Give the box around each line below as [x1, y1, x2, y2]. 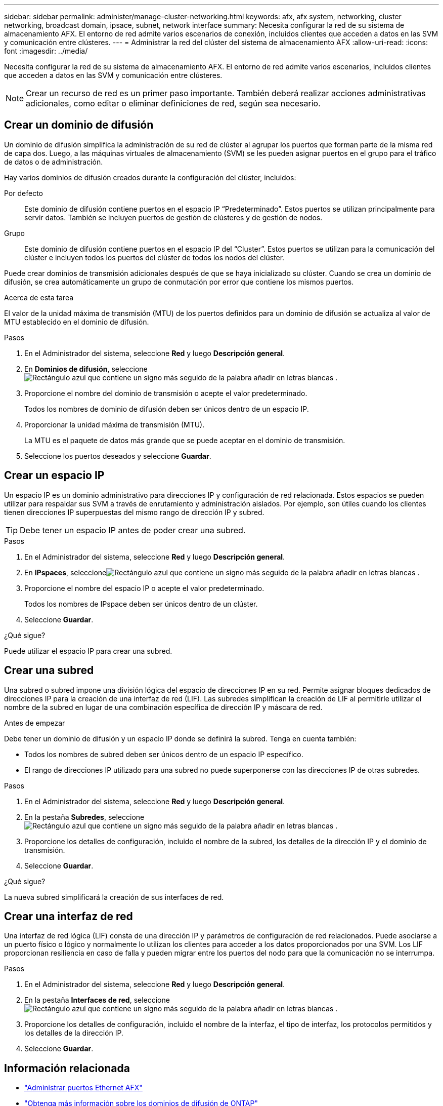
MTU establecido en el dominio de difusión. [4, 317, 149, 326]
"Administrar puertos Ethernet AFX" [24, 1083, 143, 1092]
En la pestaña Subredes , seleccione [24, 812, 145, 821]
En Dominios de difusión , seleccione [24, 364, 148, 373]
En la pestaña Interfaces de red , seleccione [24, 996, 170, 1005]
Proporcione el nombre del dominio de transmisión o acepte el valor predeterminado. [24, 388, 307, 398]
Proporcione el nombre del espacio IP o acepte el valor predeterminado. [24, 583, 264, 592]
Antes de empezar [4, 718, 65, 727]
